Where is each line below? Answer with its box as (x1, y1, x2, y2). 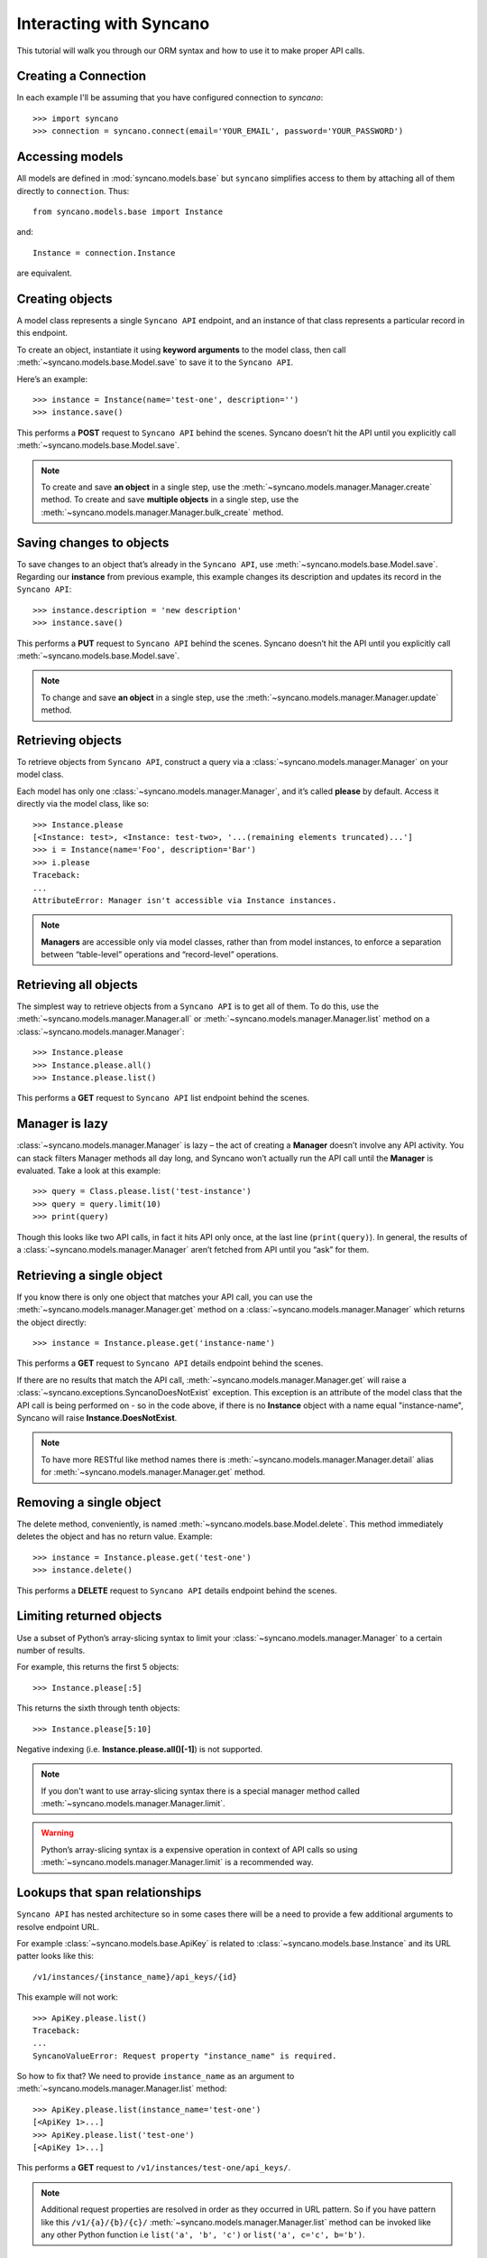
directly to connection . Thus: (16, 185, 130, 196)
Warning (41, 1827, 74, 1838)
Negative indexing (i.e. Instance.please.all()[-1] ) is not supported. (16, 1743, 263, 1754)
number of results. (16, 1645, 86, 1656)
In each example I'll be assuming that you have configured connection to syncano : (16, 92, 324, 103)
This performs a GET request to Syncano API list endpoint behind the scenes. (16, 1093, 310, 1104)
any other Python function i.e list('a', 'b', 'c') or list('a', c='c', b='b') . (41, 2229, 365, 2240)
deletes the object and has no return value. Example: (16, 1531, 213, 1542)
